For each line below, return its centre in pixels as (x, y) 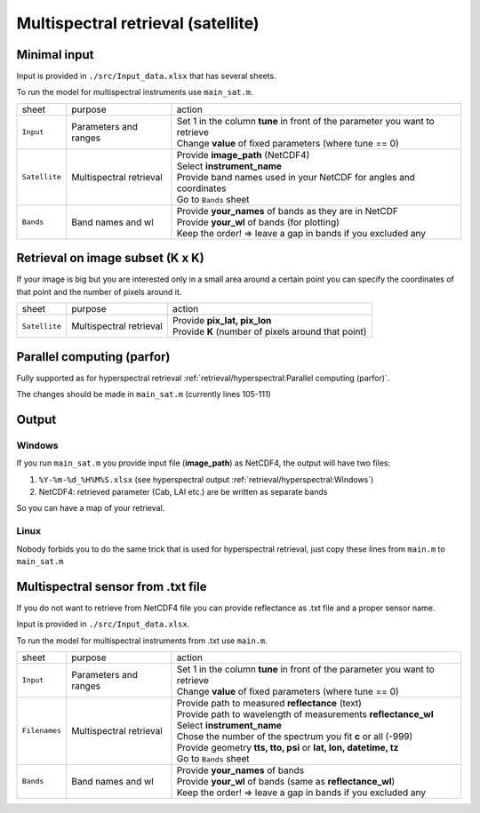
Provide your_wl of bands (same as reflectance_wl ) (286, 781)
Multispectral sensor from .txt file (112, 586)
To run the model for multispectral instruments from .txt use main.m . (142, 641)
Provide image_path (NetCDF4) (243, 155)
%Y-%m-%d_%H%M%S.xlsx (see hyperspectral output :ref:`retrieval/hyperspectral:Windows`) (206, 479)
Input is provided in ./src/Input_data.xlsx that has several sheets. (146, 76)
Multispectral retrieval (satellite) (138, 23)
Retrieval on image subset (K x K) (110, 258)
